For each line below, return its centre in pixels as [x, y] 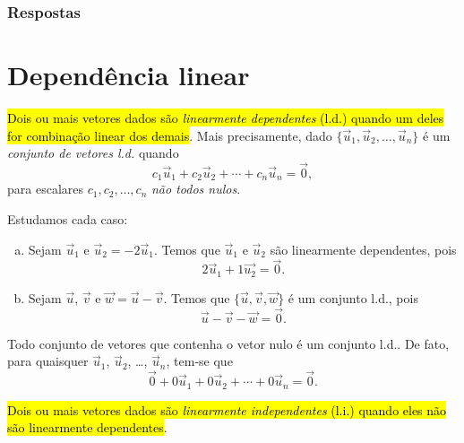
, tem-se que [199, 361]
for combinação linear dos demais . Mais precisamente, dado [170, 135]
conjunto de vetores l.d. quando [93, 153]
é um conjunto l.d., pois [353, 297]
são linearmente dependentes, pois [363, 249]
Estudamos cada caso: [68, 219]
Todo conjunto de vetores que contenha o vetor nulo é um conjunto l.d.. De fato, [228, 343]
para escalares [45, 189]
